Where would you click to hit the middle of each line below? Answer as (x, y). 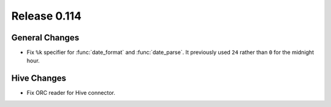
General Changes (45, 38)
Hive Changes (39, 79)
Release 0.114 (47, 16)
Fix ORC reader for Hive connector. (71, 93)
